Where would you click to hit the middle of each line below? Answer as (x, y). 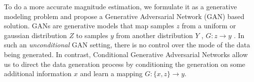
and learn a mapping (111, 73)
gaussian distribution (35, 35)
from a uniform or (209, 26)
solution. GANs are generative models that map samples (89, 26)
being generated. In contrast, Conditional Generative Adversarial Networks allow (126, 54)
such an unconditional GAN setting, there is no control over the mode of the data (127, 45)
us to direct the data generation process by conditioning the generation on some (125, 64)
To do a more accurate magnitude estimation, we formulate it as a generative (121, 6)
